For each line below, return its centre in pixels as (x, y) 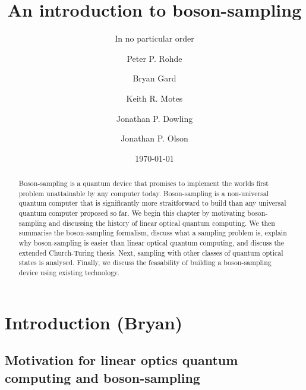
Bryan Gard (154, 78)
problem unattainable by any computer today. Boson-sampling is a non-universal (144, 193)
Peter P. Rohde (154, 58)
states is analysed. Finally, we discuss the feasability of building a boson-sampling (145, 262)
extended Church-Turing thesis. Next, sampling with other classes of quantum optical (151, 252)
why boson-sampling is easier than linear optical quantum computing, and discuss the (151, 243)
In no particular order (154, 38)
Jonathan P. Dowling (154, 118)
